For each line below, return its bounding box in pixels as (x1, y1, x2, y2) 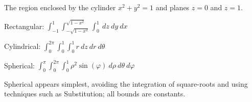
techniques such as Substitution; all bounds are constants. (4, 88, 186, 99)
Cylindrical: (4, 40, 41, 51)
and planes (155, 2, 190, 12)
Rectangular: (4, 20, 44, 31)
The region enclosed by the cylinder (4, 2, 116, 12)
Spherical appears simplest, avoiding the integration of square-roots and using (4, 78, 248, 89)
